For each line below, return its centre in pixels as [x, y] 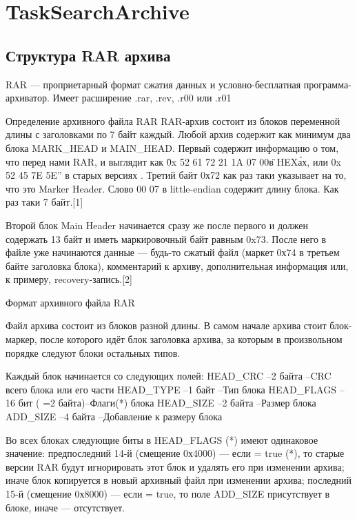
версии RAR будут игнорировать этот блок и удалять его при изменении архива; [175, 466]
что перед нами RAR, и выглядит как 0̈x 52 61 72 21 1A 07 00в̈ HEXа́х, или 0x [173, 161]
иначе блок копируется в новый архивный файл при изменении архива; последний [178, 480]
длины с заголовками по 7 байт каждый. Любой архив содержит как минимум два [178, 134]
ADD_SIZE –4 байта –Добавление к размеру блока [114, 417]
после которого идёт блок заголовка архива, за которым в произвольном [191, 339]
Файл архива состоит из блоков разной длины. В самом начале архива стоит [166, 325]
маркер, [21, 339]
